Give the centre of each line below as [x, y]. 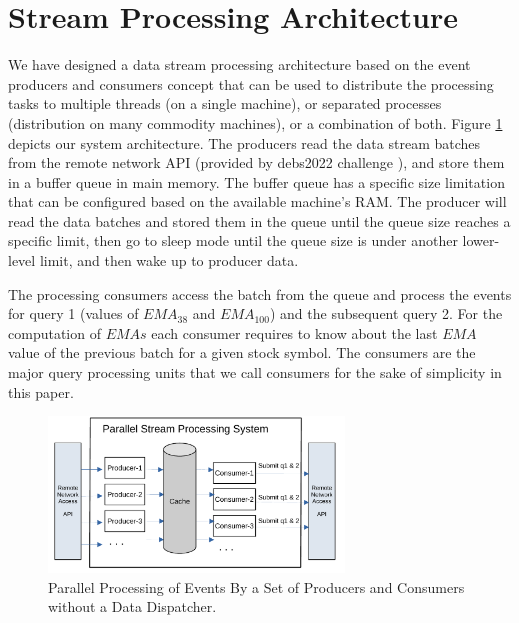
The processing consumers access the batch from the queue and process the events [260, 293]
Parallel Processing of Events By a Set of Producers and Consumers [256, 586]
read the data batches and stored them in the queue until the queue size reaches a [259, 220]
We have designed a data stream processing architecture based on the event [239, 64]
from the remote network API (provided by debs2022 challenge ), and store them [256, 162]
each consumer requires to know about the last [294, 332]
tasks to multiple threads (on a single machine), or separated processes [225, 103]
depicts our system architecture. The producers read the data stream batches [244, 142]
